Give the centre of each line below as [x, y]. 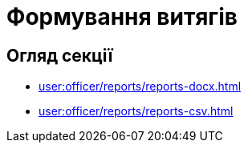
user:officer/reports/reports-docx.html [140, 87]
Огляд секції [60, 55]
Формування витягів [122, 17]
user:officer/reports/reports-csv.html [136, 111]
